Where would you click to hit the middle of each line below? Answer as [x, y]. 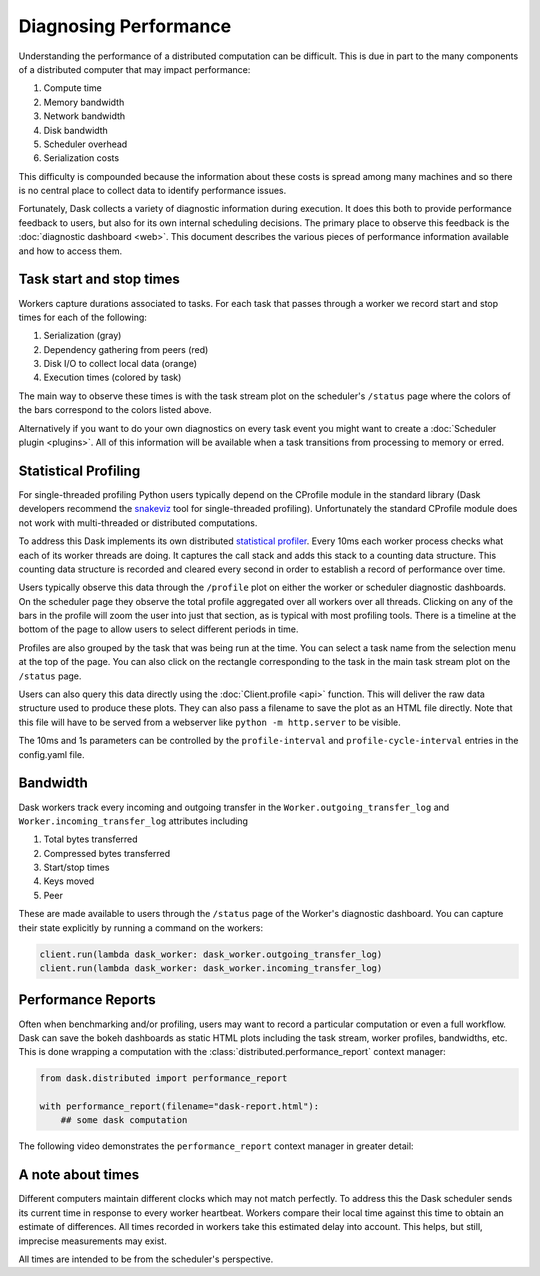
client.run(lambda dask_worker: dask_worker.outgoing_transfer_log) [211, 954]
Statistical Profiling [79, 470]
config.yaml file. [51, 754]
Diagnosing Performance [125, 26]
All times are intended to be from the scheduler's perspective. [146, 1259]
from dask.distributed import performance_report [163, 1078]
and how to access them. [70, 251]
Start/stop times [76, 867]
